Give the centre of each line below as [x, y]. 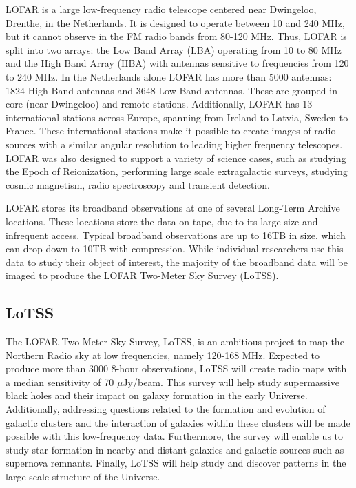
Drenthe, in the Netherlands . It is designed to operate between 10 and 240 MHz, [175, 22]
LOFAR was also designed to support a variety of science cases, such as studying [176, 157]
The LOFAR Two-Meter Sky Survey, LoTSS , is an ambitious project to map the [175, 342]
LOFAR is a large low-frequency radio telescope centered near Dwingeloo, [161, 9]
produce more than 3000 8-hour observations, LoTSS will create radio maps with [176, 368]
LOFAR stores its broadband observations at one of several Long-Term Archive [173, 208]
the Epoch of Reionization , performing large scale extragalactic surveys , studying [177, 171]
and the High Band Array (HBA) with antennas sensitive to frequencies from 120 [177, 63]
